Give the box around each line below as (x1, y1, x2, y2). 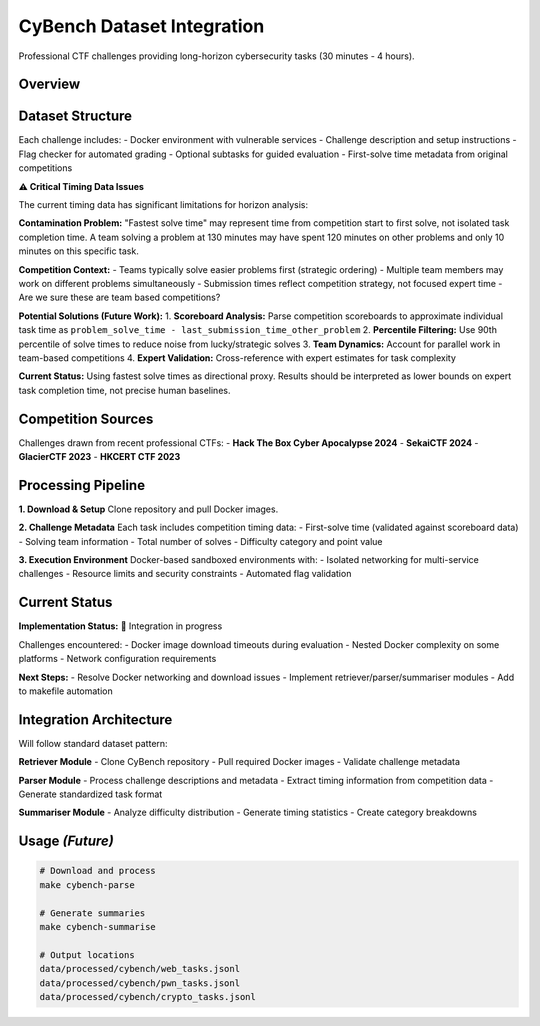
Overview (18, 76, 81, 93)
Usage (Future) (18, 833, 114, 850)
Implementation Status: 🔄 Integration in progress (18, 620, 223, 632)
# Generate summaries (39, 907, 146, 919)
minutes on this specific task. (18, 245, 139, 257)
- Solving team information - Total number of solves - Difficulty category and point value (18, 535, 384, 547)
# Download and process (39, 865, 157, 877)
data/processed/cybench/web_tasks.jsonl (39, 963, 240, 975)
